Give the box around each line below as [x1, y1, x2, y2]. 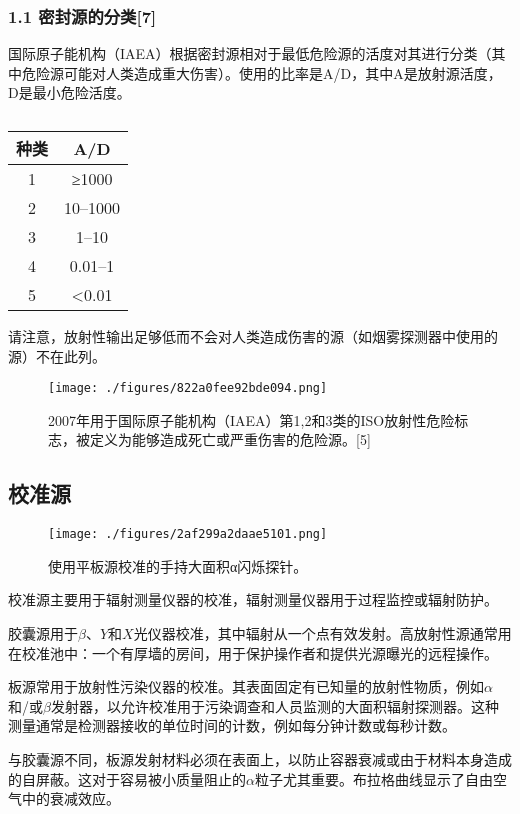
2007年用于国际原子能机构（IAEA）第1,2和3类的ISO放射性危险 [48, 409, 455, 430]
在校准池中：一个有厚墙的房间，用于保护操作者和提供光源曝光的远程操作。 [8, 642, 498, 663]
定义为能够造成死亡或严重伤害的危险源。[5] [89, 429, 371, 450]
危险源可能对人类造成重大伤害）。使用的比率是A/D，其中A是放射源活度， [21, 62, 502, 83]
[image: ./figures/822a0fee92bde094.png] [48, 381, 328, 396]
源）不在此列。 [8, 345, 106, 366]
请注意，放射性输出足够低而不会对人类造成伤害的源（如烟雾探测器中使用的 [8, 326, 498, 346]
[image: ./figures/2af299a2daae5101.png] [48, 527, 328, 542]
